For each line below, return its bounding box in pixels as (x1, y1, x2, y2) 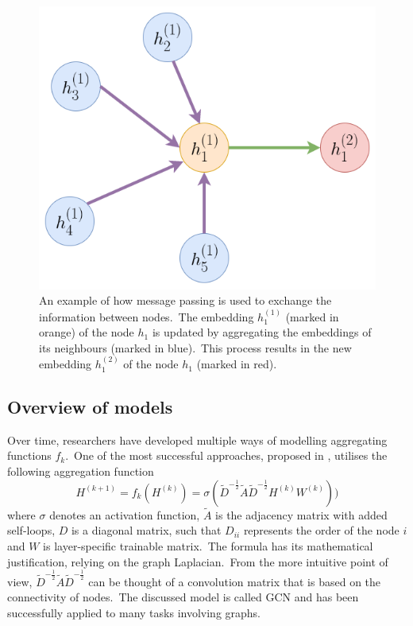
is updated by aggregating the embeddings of (152, 324, 372, 340)
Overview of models (7, 395, 173, 419)
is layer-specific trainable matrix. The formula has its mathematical (43, 538, 373, 554)
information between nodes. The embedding (39, 308, 254, 325)
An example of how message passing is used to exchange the (39, 292, 332, 309)
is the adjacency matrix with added (215, 506, 388, 523)
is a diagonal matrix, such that (71, 522, 222, 539)
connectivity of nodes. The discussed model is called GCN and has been (7, 589, 359, 605)
